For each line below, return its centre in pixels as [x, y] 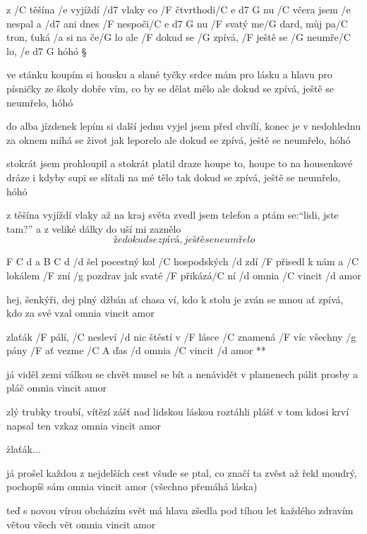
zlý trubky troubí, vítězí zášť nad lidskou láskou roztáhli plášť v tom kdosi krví [178, 412]
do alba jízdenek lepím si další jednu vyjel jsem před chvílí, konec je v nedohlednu [183, 126]
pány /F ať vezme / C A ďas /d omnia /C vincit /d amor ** [136, 350]
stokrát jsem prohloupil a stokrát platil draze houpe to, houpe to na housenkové [180, 163]
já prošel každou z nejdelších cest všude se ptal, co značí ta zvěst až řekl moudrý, [182, 472]
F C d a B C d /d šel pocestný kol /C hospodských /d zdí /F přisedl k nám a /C [183, 261]
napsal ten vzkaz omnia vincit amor [84, 425]
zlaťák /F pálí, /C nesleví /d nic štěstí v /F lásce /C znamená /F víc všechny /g [181, 336]
